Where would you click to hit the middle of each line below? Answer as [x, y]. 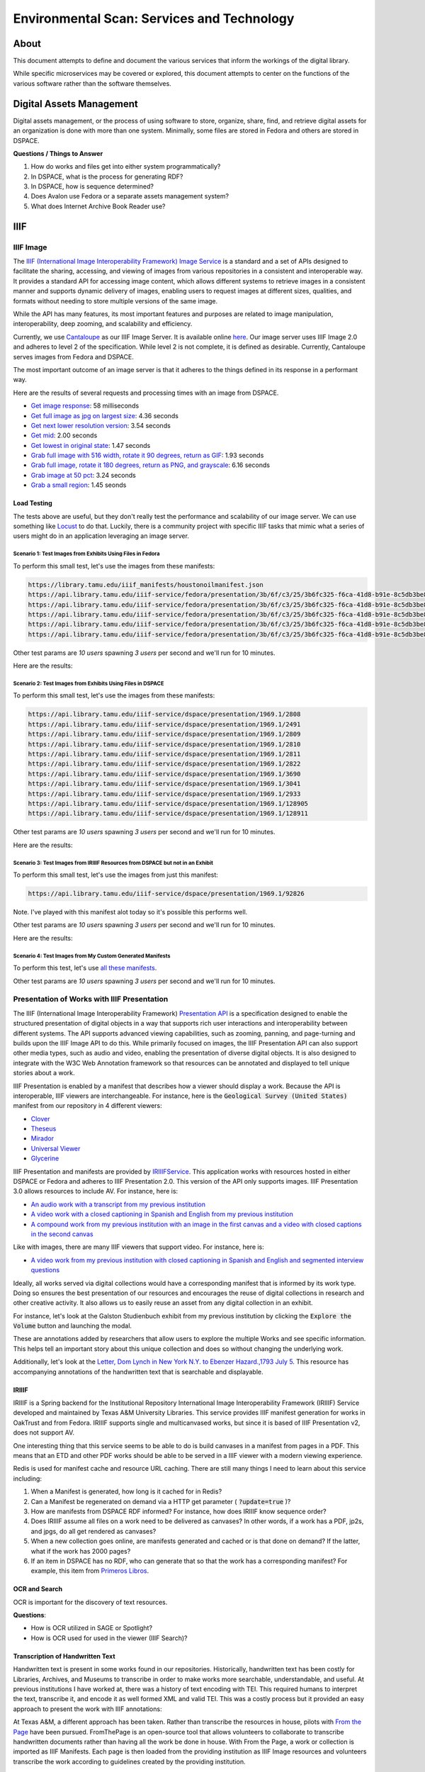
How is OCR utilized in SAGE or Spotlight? [91, 1628]
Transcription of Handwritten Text [64, 1656]
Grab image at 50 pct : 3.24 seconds [83, 475]
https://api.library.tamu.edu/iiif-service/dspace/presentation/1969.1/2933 [164, 794]
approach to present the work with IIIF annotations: [87, 1709]
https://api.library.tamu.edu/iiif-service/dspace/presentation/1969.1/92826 [166, 894]
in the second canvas [62, 1234]
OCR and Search [38, 1589]
